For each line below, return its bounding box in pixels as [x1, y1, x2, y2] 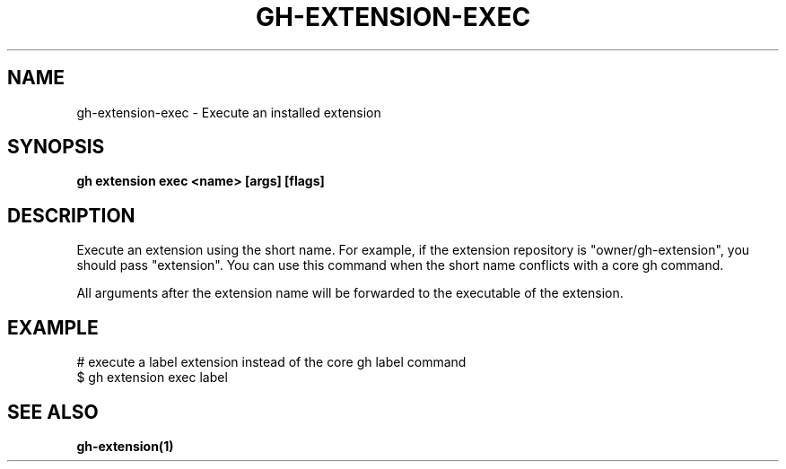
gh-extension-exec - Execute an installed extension [76, 104, 381, 120]
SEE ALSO [7, 400, 99, 423]
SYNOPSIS [7, 135, 105, 159]
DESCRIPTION [7, 204, 135, 227]
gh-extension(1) [76, 438, 174, 454]
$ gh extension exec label [76, 369, 228, 386]
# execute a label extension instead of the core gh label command [76, 354, 467, 370]
